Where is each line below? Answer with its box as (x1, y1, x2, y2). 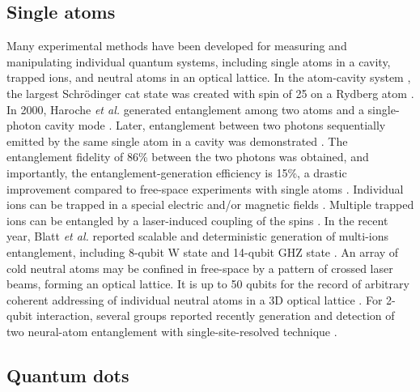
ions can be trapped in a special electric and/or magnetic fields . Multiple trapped (6, 196, 414, 213)
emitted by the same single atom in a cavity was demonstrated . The (6, 132, 348, 149)
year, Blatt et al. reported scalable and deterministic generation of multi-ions (6, 228, 388, 245)
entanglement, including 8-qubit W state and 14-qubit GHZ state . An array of (6, 243, 399, 260)
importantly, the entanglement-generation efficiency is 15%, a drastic (6, 164, 347, 181)
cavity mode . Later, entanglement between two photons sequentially (45, 117, 386, 134)
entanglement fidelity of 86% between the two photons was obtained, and (6, 148, 369, 165)
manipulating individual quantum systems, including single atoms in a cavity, (6, 53, 391, 70)
